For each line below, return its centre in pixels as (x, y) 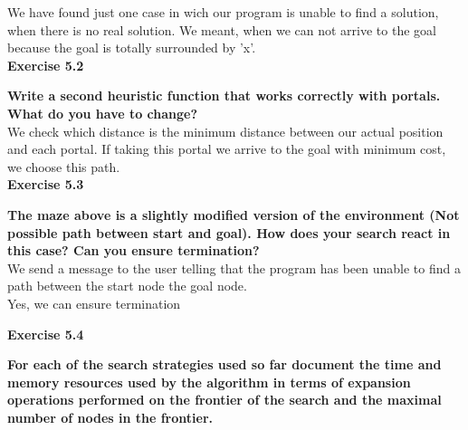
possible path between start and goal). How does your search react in (229, 232)
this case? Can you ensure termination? (134, 250)
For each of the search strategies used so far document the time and (224, 364)
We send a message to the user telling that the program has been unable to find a (234, 268)
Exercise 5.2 (46, 65)
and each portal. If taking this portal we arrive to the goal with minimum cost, (227, 149)
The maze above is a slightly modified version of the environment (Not (234, 214)
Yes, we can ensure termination (94, 303)
